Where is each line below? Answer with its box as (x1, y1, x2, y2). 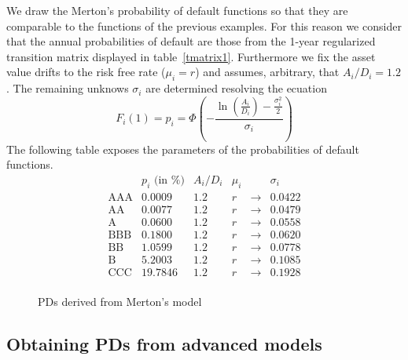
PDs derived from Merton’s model (38, 293, 202, 309)
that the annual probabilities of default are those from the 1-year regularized (6, 33, 376, 49)
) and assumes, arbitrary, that (195, 64, 340, 80)
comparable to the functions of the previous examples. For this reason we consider (6, 17, 402, 34)
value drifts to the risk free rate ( (6, 64, 166, 80)
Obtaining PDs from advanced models (6, 331, 322, 355)
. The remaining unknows (6, 80, 129, 96)
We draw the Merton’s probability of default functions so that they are (6, 2, 348, 18)
